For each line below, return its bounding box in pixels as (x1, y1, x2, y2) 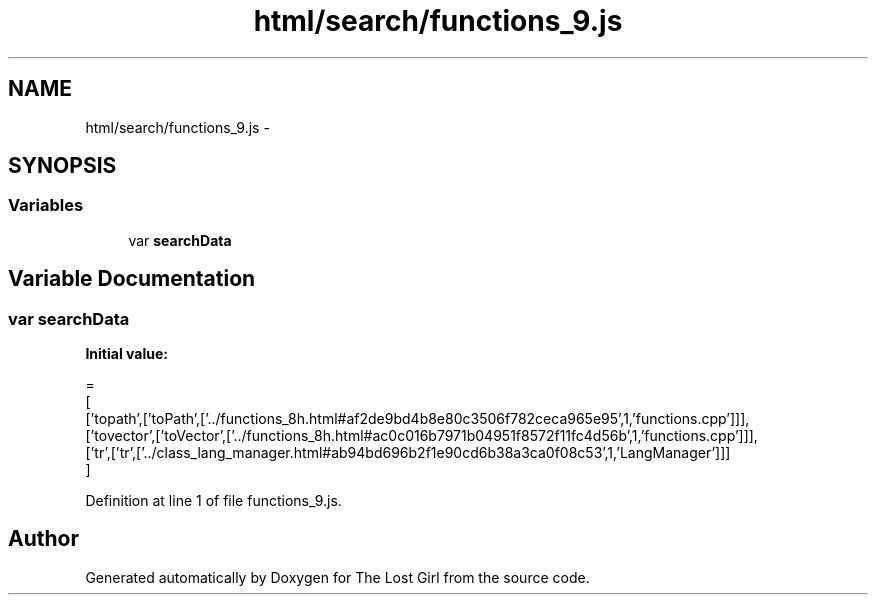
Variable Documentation (8, 266, 256, 292)
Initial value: (85, 345, 168, 363)
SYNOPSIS (8, 153, 117, 179)
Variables (8, 195, 84, 216)
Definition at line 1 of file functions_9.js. (85, 492, 342, 510)
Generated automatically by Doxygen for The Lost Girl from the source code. (85, 568, 590, 586)
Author (8, 526, 79, 552)
